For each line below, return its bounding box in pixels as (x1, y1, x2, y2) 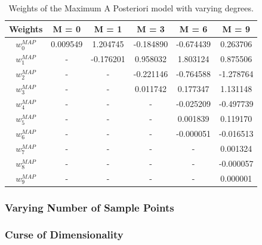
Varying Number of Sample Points (5, 200, 174, 215)
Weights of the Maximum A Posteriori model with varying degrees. (8, 2, 254, 14)
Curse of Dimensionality (5, 227, 124, 242)
